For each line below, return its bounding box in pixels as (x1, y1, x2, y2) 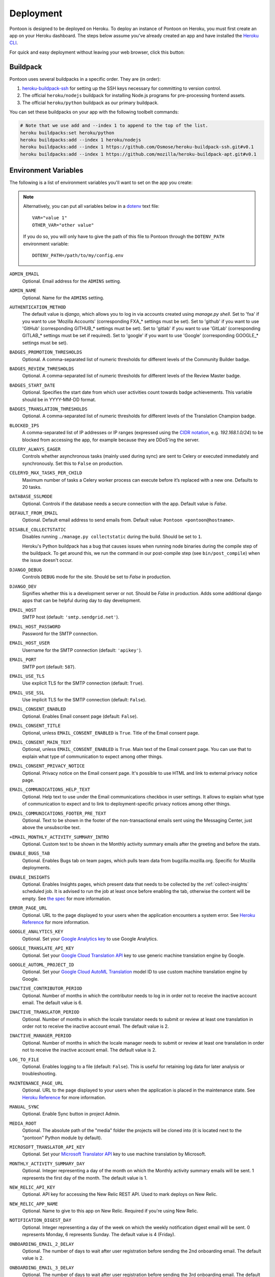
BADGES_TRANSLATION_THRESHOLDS (9, 406, 88, 412)
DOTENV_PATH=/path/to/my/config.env (32, 252, 124, 258)
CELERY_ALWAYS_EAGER (9, 446, 61, 452)
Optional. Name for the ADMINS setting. (22, 294, 104, 301)
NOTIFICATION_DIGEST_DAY (9, 1217, 71, 1223)
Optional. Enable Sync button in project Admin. (22, 1111, 121, 1117)
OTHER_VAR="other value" (32, 222, 94, 228)
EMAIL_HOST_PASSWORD (9, 624, 61, 629)
